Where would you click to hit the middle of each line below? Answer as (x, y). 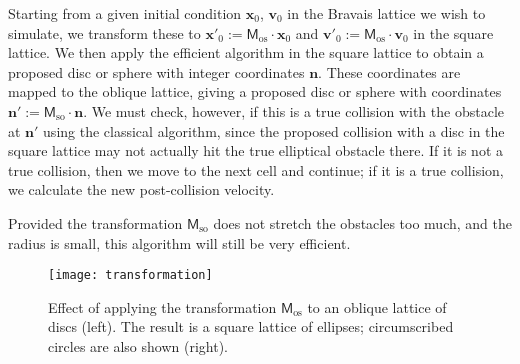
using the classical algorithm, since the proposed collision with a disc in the (274, 130)
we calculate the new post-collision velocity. (141, 189)
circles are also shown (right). (138, 345)
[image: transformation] (130, 275)
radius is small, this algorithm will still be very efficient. (179, 242)
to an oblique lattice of (377, 306)
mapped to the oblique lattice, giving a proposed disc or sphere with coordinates (255, 91)
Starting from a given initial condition (125, 13)
